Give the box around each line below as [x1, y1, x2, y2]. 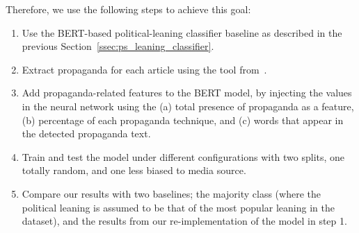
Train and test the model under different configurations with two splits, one [22, 149, 345, 164]
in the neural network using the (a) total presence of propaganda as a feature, [22, 98, 354, 113]
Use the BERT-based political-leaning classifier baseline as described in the [22, 25, 342, 40]
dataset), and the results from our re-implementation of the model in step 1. [22, 214, 347, 228]
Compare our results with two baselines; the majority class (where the [22, 186, 321, 200]
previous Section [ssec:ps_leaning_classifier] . [22, 39, 214, 53]
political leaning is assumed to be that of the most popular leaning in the [22, 200, 335, 214]
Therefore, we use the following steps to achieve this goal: [6, 2, 251, 16]
